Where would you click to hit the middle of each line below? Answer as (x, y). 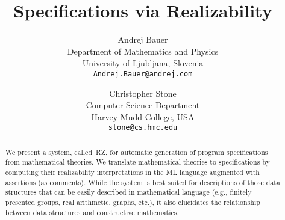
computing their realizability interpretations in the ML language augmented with (132, 172)
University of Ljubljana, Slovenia (143, 63)
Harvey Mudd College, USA (143, 116)
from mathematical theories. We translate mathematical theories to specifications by (137, 162)
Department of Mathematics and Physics (143, 51)
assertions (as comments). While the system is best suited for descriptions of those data (142, 182)
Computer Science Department (143, 105)
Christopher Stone (143, 93)
